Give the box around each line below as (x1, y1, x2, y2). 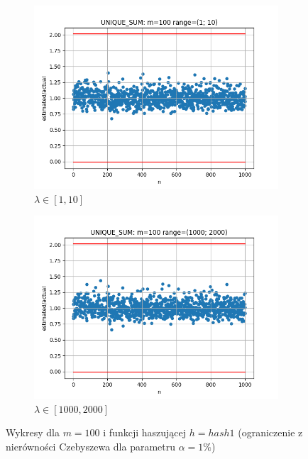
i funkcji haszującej (103, 425, 187, 440)
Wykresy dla (6, 425, 60, 440)
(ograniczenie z (238, 425, 303, 440)
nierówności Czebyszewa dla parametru (6, 438, 176, 453)
